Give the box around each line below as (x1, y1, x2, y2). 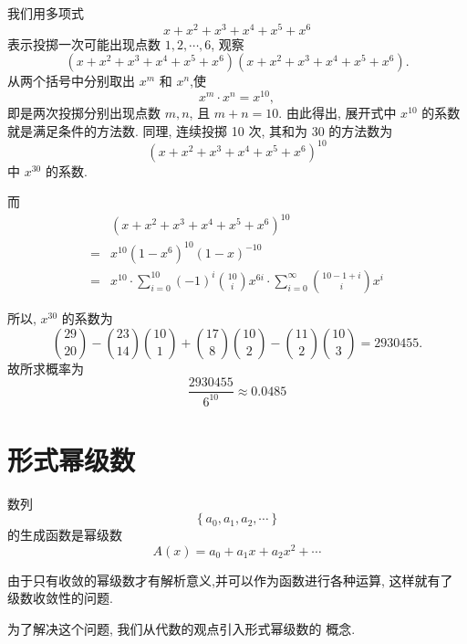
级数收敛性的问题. (7, 588, 113, 607)
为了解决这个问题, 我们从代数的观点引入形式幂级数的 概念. (7, 619, 356, 639)
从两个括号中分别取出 (7, 71, 135, 90)
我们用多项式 (7, 4, 84, 22)
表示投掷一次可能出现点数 (7, 34, 161, 53)
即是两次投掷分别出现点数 (7, 102, 161, 121)
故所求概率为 (7, 358, 84, 377)
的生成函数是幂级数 (7, 525, 122, 544)
